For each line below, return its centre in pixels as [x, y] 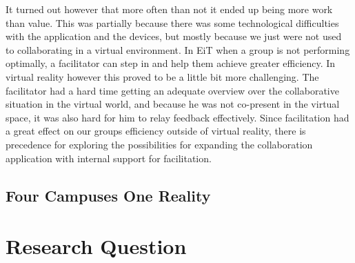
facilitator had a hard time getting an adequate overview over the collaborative [172, 90]
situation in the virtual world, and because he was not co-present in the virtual [173, 104]
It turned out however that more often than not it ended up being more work [169, 9]
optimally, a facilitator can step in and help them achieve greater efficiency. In [171, 63]
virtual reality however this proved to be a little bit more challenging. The [162, 76]
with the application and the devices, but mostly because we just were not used [174, 36]
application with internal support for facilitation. [109, 158]
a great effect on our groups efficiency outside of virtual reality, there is [156, 131]
